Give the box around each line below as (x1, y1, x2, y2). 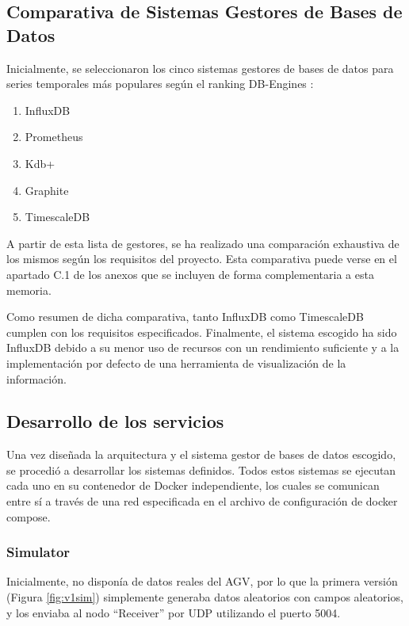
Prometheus (25, 128, 83, 145)
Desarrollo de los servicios (6, 409, 224, 433)
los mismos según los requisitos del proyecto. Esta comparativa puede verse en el (6, 250, 397, 267)
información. (6, 370, 67, 387)
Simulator (6, 542, 71, 562)
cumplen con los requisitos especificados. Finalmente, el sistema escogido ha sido (6, 323, 397, 340)
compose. (6, 508, 51, 525)
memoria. (6, 281, 52, 298)
